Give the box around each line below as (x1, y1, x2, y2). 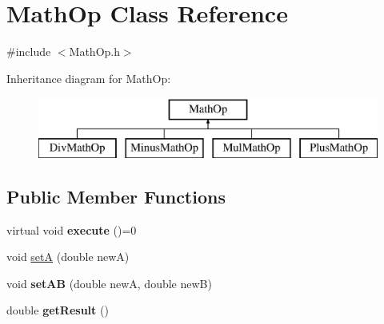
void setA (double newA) (6, 248, 130, 265)
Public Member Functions (6, 184, 226, 208)
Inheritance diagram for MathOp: (6, 69, 171, 86)
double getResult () (6, 302, 109, 318)
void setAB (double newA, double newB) (6, 275, 212, 291)
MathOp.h (69, 43, 120, 60)
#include (6, 43, 51, 60)
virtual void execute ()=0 (6, 221, 137, 238)
